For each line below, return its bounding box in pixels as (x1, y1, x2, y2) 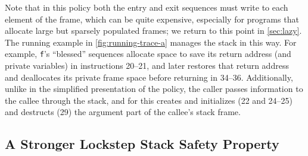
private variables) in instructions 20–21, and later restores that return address (5, 59, 289, 72)
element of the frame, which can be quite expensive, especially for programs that (5, 12, 299, 25)
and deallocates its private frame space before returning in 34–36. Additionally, (5, 71, 293, 83)
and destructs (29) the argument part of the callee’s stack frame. (5, 106, 241, 118)
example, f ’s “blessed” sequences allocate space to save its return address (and (5, 47, 291, 60)
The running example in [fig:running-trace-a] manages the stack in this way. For (5, 36, 297, 48)
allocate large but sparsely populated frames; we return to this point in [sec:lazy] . (5, 24, 302, 37)
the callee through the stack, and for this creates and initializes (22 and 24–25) (5, 94, 293, 106)
